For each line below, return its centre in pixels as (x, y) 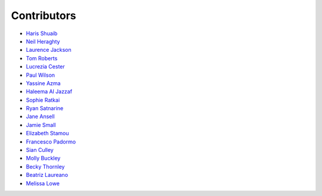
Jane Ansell (40, 117)
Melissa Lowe (43, 183)
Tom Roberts (42, 58)
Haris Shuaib (42, 33)
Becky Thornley (45, 166)
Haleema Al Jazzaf (49, 92)
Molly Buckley (43, 158)
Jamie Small (41, 125)
